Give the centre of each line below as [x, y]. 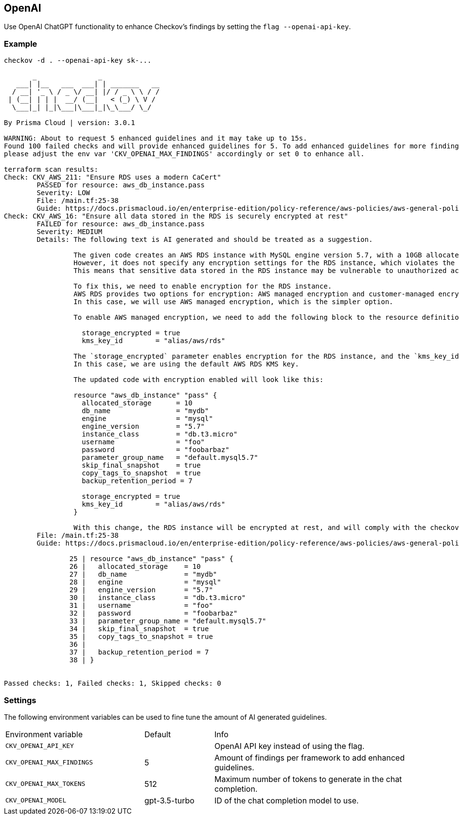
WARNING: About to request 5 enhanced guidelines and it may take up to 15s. [156, 138]
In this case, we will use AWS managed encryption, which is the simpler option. [233, 302]
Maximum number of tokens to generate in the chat [308, 779]
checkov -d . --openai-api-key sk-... [78, 61]
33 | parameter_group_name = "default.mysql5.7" [168, 621]
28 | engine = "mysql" [145, 582]
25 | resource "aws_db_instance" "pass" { [151, 559]
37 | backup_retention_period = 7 [139, 652]
